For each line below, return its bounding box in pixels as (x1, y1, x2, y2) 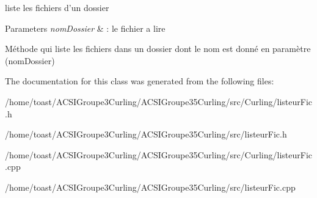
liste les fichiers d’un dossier (5, 1, 109, 13)
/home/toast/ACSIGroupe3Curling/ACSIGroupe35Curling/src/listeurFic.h (5, 128, 287, 141)
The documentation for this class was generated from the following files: (5, 75, 274, 87)
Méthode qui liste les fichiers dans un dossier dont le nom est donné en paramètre (5, 42, 311, 55)
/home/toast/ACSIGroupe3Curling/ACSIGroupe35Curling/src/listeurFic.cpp (5, 180, 296, 193)
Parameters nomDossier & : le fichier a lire (5, 21, 166, 34)
